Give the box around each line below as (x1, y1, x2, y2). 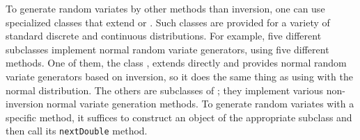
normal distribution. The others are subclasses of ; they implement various (6, 82, 324, 97)
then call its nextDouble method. (6, 123, 148, 138)
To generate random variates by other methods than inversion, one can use (6, 1, 325, 15)
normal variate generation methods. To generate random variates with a (46, 96, 354, 111)
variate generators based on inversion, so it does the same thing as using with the (6, 69, 353, 83)
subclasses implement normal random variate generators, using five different (6, 42, 329, 56)
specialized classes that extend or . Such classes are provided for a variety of (6, 15, 330, 29)
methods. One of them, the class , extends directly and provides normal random (6, 55, 347, 70)
